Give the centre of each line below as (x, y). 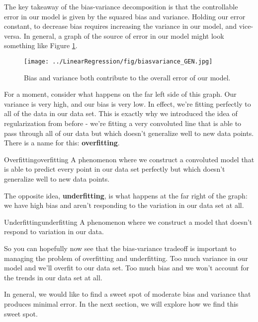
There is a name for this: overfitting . (62, 143)
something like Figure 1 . (41, 45)
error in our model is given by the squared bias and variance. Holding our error (125, 16)
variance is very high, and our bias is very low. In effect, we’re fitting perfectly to (128, 103)
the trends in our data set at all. (53, 277)
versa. (13, 35)
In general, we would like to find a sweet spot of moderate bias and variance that (128, 294)
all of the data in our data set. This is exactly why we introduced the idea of (121, 113)
